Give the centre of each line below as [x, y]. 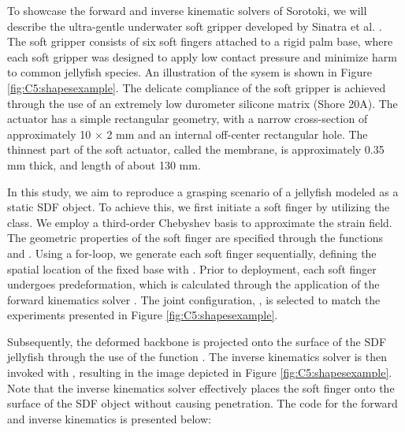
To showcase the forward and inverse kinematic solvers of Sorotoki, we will [187, 10]
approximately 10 [49, 134]
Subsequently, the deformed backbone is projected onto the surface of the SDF [197, 341]
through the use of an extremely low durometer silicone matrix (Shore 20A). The [202, 103]
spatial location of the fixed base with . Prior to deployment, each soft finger [192, 268]
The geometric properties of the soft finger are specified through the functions [195, 238]
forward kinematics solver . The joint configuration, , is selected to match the [194, 299]
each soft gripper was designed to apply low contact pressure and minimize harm [202, 56]
